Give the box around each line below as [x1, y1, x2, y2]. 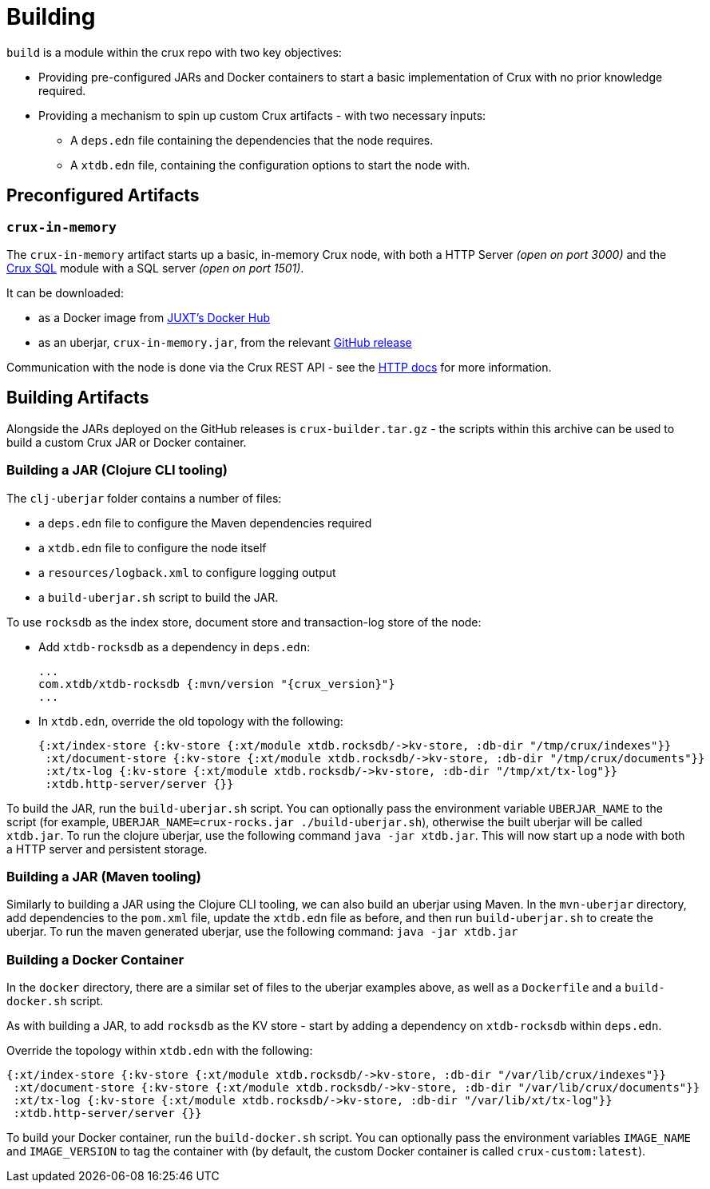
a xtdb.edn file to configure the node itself [38, 540, 267, 555]
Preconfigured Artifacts [6, 185, 200, 206]
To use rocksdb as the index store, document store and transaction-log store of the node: [6, 614, 482, 629]
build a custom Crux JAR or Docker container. [6, 435, 247, 449]
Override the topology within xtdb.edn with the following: [6, 1044, 313, 1058]
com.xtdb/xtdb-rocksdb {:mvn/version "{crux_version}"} [38, 677, 395, 690]
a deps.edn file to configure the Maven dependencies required [38, 515, 372, 530]
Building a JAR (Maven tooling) [6, 868, 201, 885]
